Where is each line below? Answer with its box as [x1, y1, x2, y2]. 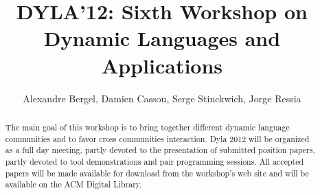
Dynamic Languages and [43, 24, 281, 52]
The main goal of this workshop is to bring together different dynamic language [5, 121, 290, 133]
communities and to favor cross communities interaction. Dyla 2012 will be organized [5, 133, 310, 144]
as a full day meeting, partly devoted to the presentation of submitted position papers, [5, 144, 315, 156]
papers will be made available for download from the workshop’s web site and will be [5, 167, 309, 179]
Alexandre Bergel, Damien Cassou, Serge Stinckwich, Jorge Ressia [23, 91, 301, 105]
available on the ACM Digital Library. [5, 179, 142, 190]
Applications [101, 51, 223, 79]
